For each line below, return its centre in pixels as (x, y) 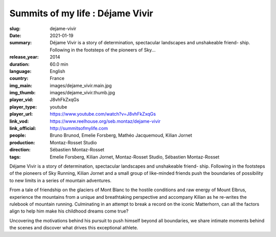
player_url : (21, 114)
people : (18, 136)
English (57, 71)
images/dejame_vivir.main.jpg (81, 85)
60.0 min (59, 64)
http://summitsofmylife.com (79, 128)
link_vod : (19, 121)
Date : (15, 35)
